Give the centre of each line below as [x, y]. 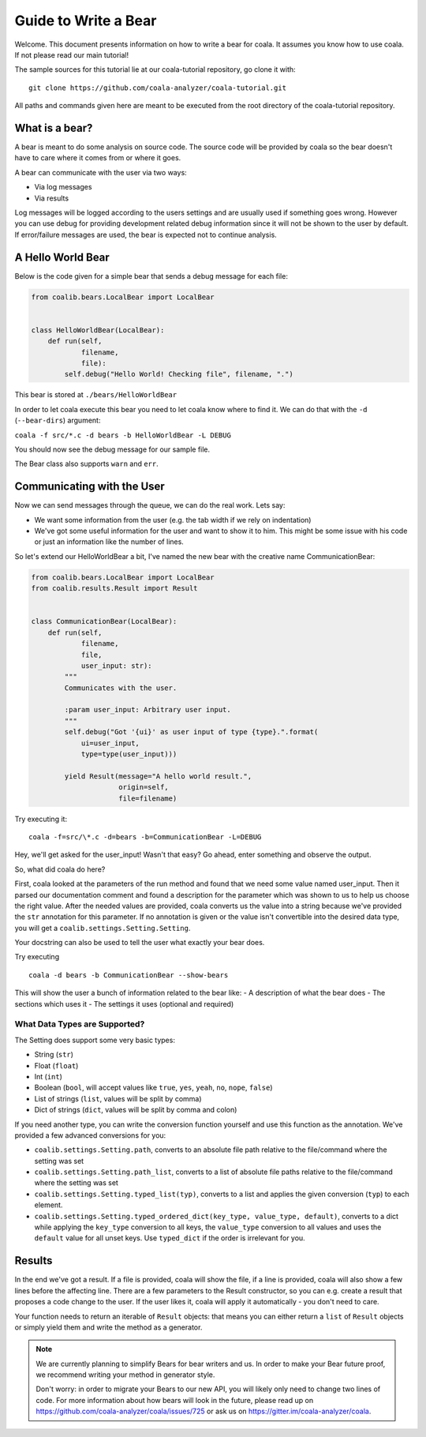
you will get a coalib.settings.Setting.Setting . [103, 928]
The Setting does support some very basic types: [95, 1040]
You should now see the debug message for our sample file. [112, 449]
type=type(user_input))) [129, 754]
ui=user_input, [110, 743]
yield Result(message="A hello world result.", [158, 776]
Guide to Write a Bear [86, 21]
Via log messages [63, 187]
